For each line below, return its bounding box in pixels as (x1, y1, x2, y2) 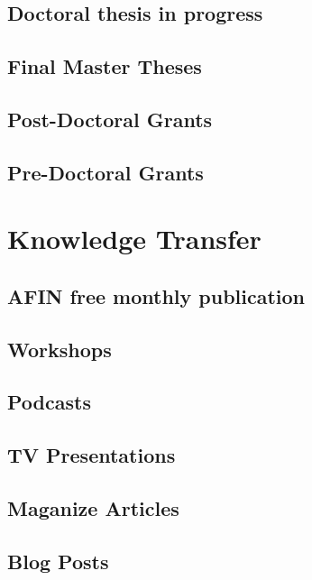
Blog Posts (7, 547, 109, 575)
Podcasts (7, 388, 91, 416)
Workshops (7, 335, 112, 363)
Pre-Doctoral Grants (7, 158, 204, 186)
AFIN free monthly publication (7, 281, 305, 309)
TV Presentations (7, 441, 176, 469)
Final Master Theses (7, 52, 202, 80)
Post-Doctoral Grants (7, 105, 213, 133)
